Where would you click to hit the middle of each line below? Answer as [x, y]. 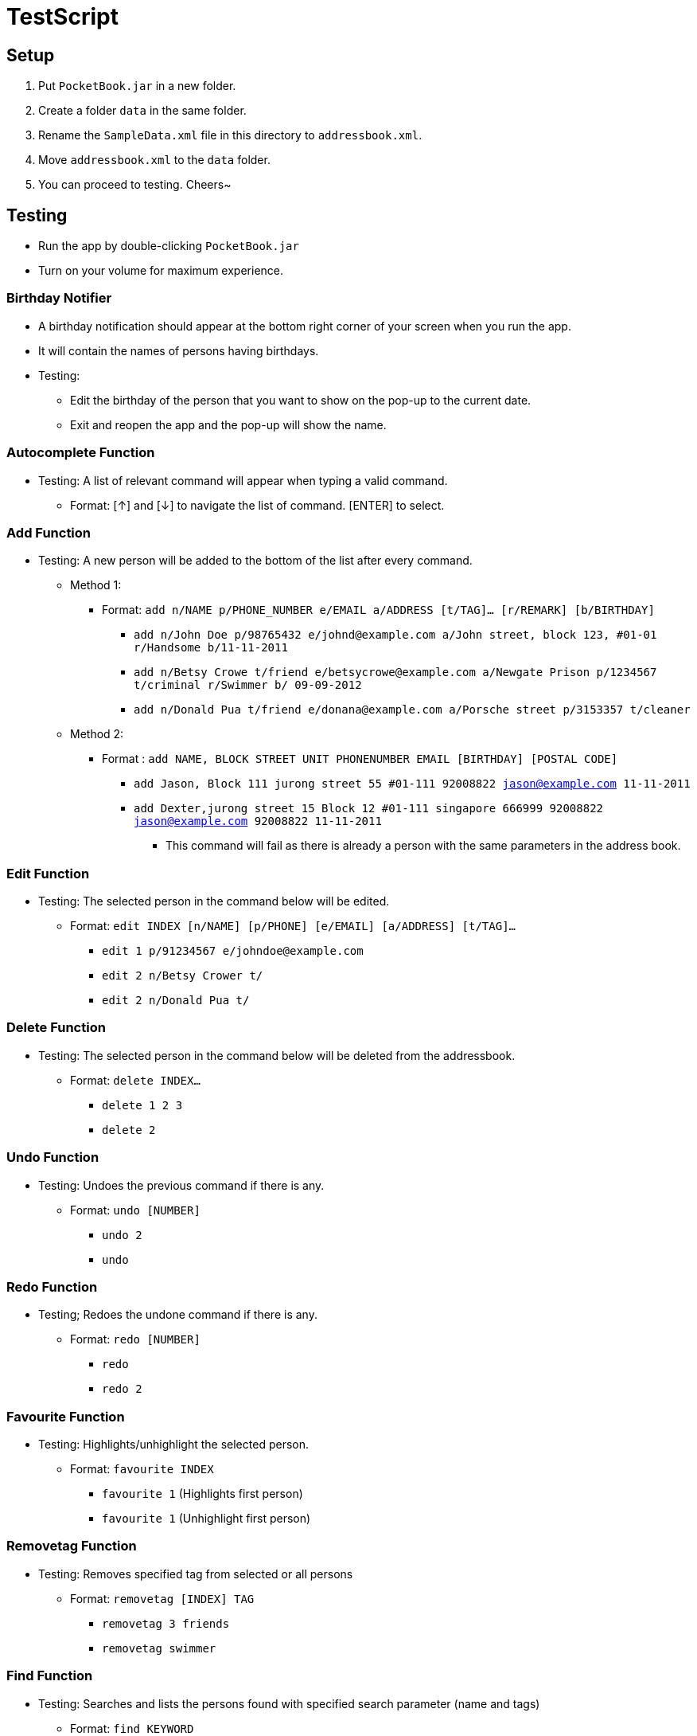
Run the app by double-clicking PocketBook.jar [169, 246]
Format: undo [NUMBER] [135, 1210]
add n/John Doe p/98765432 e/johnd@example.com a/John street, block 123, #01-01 [395, 635]
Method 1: [96, 585]
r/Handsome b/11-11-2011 [211, 648]
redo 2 [122, 1389]
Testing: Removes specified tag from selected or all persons [196, 1574]
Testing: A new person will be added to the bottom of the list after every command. [255, 561]
